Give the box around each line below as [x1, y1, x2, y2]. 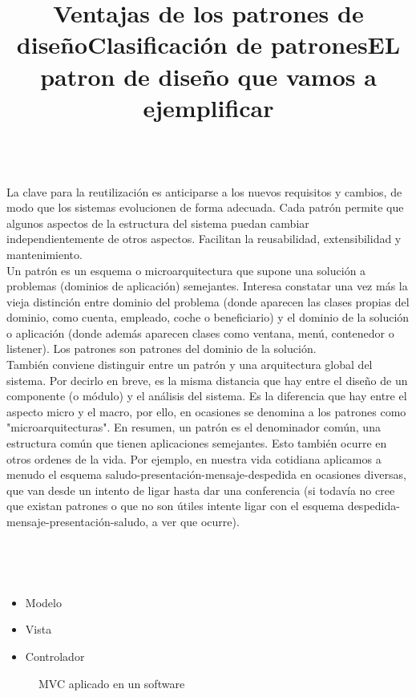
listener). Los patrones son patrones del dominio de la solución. [6, 340, 317, 357]
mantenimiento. [6, 245, 83, 262]
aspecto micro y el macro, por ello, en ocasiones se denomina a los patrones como [6, 403, 406, 419]
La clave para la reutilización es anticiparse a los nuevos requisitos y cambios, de [6, 183, 402, 200]
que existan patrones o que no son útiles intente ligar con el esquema [6, 497, 345, 514]
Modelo [25, 594, 62, 610]
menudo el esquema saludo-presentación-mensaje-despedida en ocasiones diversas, [6, 466, 406, 483]
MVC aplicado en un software [38, 675, 185, 691]
